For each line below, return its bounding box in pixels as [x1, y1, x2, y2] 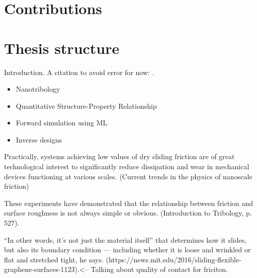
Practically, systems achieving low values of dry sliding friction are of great [4, 151, 235, 162]
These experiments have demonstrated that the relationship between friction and [4, 197, 253, 208]
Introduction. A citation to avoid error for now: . [4, 66, 154, 77]
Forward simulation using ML [16, 117, 108, 128]
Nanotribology [16, 84, 60, 94]
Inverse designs [16, 134, 62, 145]
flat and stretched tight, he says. [4, 254, 104, 264]
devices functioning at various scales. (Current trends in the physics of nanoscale [4, 171, 252, 181]
